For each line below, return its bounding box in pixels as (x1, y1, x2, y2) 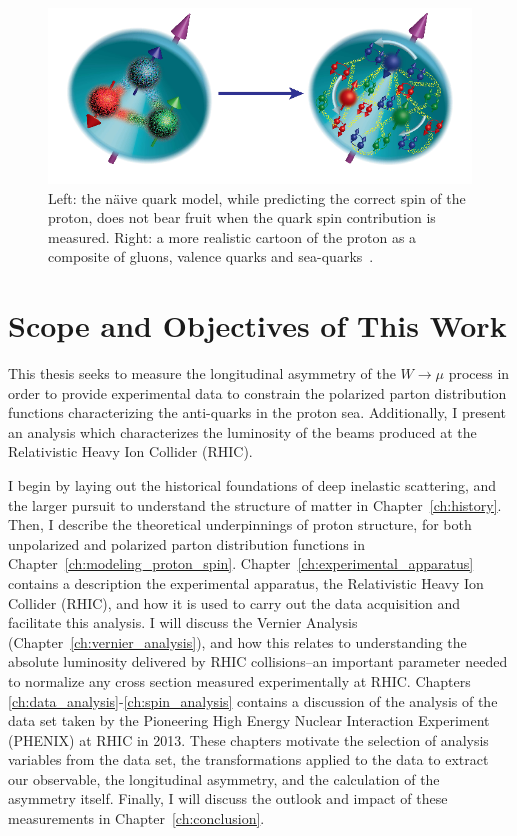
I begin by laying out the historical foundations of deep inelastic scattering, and (8, 474, 497, 495)
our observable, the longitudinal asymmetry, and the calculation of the (8, 768, 440, 789)
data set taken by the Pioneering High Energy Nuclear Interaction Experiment (8, 710, 490, 731)
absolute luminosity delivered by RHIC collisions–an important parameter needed (8, 651, 508, 672)
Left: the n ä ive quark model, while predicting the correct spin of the (48, 187, 466, 208)
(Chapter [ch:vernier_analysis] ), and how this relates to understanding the (8, 631, 467, 652)
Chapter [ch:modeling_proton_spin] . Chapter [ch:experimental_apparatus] (8, 553, 474, 574)
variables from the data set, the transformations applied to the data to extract (8, 749, 489, 770)
